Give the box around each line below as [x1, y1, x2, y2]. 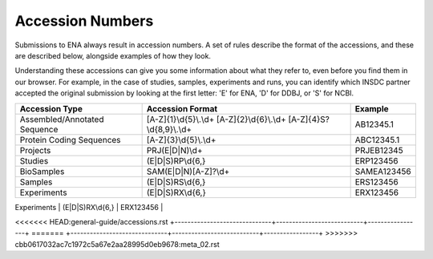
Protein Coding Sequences [19, 134, 121, 145]
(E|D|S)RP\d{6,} [146, 155, 206, 166]
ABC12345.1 [354, 134, 400, 145]
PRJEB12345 [354, 144, 404, 156]
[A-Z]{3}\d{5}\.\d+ [146, 134, 216, 145]
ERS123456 [354, 176, 399, 188]
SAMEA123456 [354, 165, 412, 176]
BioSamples [19, 165, 65, 176]
